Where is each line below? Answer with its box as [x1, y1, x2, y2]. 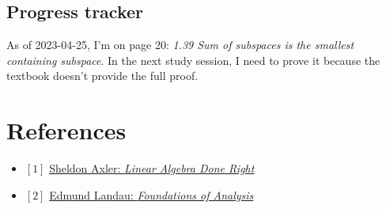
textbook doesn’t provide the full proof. [6, 67, 199, 84]
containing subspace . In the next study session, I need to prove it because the [6, 51, 380, 68]
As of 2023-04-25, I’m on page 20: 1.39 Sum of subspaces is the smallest [6, 36, 354, 53]
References [6, 114, 127, 146]
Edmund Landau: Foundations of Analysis [49, 186, 254, 203]
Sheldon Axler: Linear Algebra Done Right [49, 160, 255, 177]
